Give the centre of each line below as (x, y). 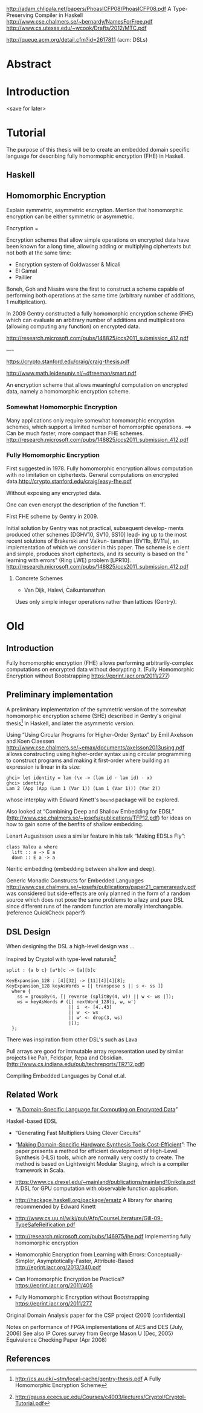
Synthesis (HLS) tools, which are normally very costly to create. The (100, 1157)
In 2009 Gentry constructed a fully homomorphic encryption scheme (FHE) (100, 314)
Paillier (23, 277)
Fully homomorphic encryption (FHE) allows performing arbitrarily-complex (100, 663)
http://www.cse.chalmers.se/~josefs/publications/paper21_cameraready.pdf (101, 887)
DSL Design (29, 932)
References (28, 1359)
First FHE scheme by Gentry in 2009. (52, 516)
